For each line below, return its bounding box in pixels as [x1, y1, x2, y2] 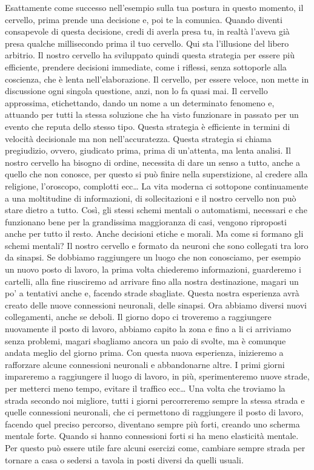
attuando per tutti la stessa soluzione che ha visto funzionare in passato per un [5, 108, 299, 121]
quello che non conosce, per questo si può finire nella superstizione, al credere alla [5, 168, 308, 180]
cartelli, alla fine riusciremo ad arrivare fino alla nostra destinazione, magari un [5, 274, 299, 287]
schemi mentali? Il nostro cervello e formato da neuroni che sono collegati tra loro [5, 239, 309, 251]
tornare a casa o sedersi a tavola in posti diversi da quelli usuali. [5, 453, 244, 466]
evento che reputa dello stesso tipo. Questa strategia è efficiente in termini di [5, 120, 290, 132]
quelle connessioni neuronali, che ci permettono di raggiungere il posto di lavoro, [5, 406, 304, 418]
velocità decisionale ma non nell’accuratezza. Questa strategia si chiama [5, 132, 272, 145]
